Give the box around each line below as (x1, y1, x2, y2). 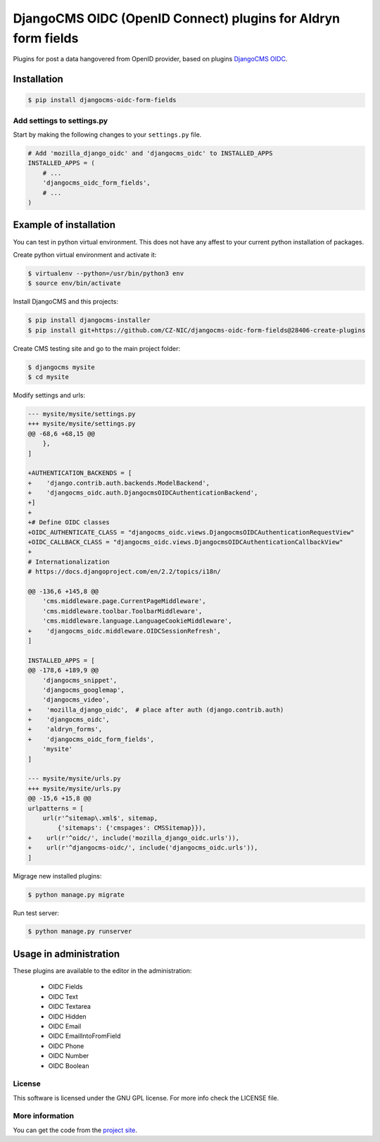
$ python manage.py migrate (27, 890, 125, 898)
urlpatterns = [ (27, 804, 84, 812)
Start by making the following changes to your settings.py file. (13, 130, 202, 139)
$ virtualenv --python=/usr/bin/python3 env (27, 269, 184, 278)
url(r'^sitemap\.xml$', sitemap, (42, 814, 158, 822)
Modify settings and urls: (13, 391, 86, 399)
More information (13, 1111, 74, 1121)
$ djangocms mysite (27, 363, 95, 371)
